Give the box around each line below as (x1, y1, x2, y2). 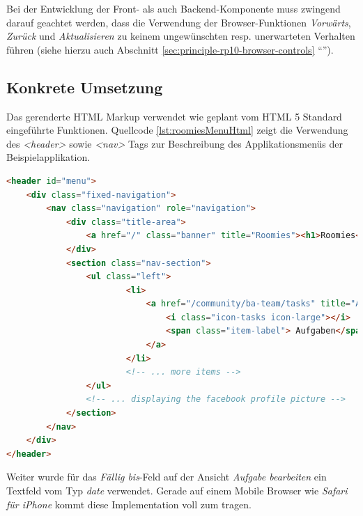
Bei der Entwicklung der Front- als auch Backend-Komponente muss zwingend (6, 1, 341, 15)
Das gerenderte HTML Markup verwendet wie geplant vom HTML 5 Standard (6, 109, 342, 123)
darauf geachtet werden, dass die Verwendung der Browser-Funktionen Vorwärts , (6, 15, 351, 29)
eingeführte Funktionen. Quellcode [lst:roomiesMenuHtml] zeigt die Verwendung (6, 123, 348, 137)
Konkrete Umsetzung (6, 76, 163, 97)
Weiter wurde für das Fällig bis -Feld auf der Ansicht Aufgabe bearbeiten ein (6, 469, 327, 484)
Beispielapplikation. (6, 150, 91, 164)
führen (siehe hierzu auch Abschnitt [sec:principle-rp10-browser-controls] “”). (6, 42, 334, 56)
